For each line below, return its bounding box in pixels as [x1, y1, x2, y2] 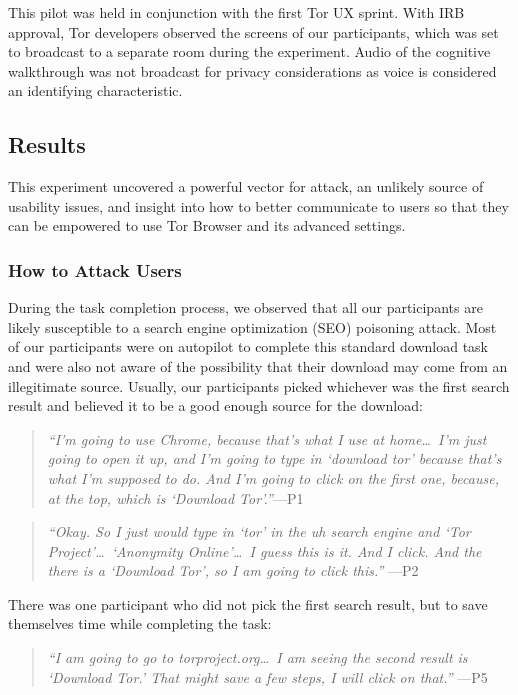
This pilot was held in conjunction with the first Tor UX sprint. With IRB [8, 2, 465, 22]
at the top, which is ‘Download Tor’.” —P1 [47, 487, 304, 508]
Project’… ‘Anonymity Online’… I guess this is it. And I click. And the [47, 540, 482, 561]
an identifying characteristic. [8, 80, 183, 101]
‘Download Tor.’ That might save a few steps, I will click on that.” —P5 [47, 666, 488, 687]
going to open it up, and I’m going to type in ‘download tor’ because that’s [47, 448, 502, 469]
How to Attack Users [8, 257, 182, 282]
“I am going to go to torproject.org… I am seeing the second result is [47, 647, 468, 668]
